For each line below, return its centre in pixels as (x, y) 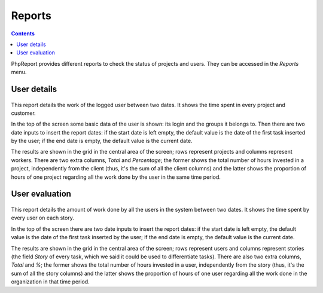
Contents (23, 33)
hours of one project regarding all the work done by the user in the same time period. (116, 177)
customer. (23, 113)
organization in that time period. (50, 282)
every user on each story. (42, 218)
